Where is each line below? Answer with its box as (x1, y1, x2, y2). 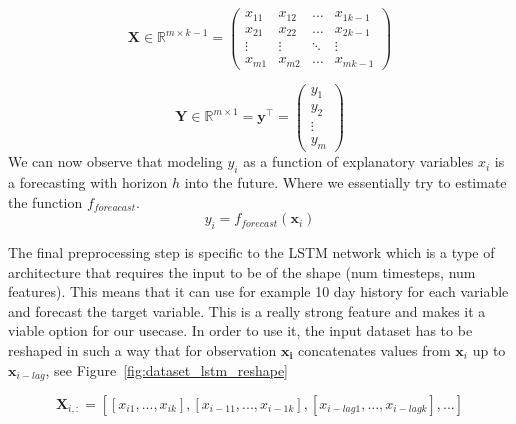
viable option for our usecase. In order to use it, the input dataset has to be (8, 320, 473, 341)
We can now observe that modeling (8, 151, 223, 172)
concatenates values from (298, 339, 451, 360)
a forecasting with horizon (8, 171, 168, 192)
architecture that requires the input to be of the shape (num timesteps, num (8, 261, 476, 282)
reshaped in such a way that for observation (8, 339, 277, 360)
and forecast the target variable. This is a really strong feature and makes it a (8, 300, 486, 321)
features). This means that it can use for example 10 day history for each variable (8, 281, 509, 302)
